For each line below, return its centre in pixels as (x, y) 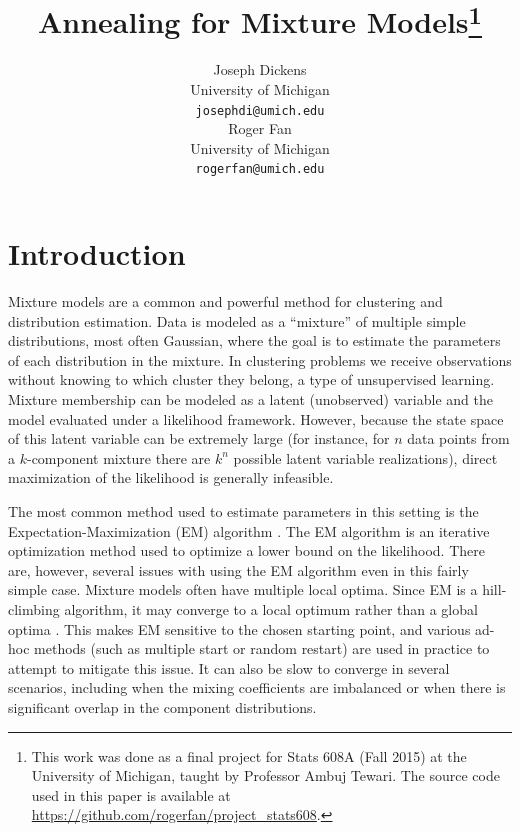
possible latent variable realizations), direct (365, 457)
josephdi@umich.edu (260, 110)
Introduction (97, 253)
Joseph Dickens (260, 69)
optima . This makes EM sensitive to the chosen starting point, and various (239, 628)
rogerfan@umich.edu (260, 169)
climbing (34, 608)
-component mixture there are (118, 457)
